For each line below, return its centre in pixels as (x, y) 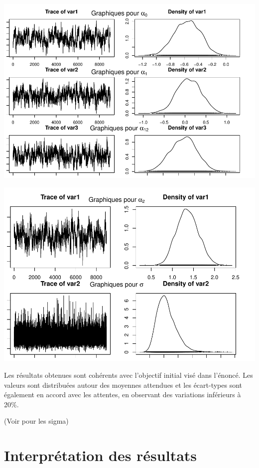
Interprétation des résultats (101, 455)
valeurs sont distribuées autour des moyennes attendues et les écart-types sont (123, 385)
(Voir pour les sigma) (36, 421)
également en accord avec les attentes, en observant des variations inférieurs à (123, 394)
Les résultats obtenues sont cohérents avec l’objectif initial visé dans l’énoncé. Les (129, 375)
